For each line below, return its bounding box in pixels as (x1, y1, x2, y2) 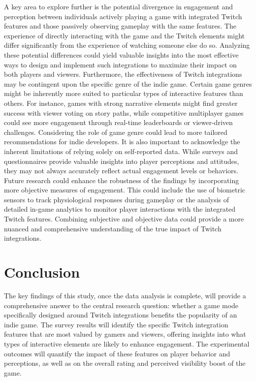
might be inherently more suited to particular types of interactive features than (4, 88, 243, 98)
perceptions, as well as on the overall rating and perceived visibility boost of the (4, 358, 246, 368)
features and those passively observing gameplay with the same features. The (4, 21, 236, 31)
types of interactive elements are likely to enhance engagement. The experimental (4, 338, 250, 349)
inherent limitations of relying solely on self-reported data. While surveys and (4, 146, 238, 156)
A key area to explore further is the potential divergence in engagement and (4, 1, 233, 11)
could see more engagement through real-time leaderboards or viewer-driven (4, 117, 233, 127)
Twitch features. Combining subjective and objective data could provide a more (4, 214, 244, 224)
